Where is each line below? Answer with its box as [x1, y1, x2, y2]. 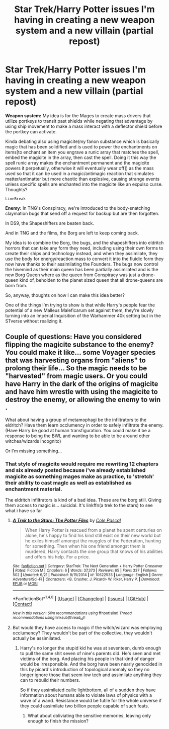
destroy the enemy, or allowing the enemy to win [5, 395, 161, 404]
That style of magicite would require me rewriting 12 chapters [5, 460, 158, 467]
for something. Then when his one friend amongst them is [25, 543, 146, 549]
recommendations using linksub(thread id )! [12, 615, 86, 621]
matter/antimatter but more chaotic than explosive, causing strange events [5, 176, 160, 182]
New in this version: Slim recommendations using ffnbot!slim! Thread [12, 610, 132, 616]
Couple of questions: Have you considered [5, 333, 142, 341]
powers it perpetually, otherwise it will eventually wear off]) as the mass [5, 165, 154, 171]
